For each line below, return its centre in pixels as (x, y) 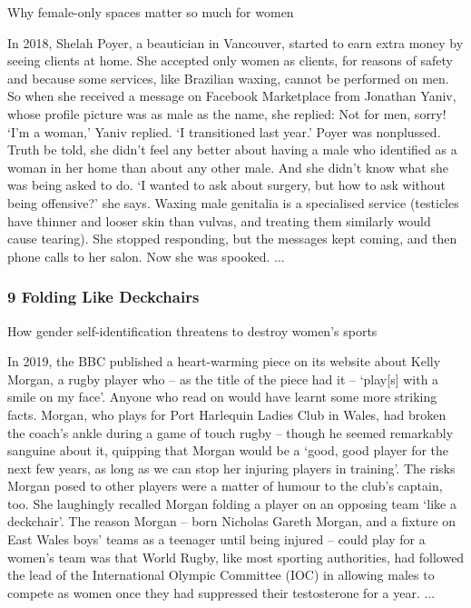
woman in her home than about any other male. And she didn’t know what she (228, 167)
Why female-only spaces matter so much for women (151, 12)
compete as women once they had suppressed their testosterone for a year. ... (221, 592)
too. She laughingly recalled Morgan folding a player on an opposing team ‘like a (232, 503)
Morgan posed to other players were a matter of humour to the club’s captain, (225, 486)
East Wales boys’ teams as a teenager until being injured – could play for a (216, 539)
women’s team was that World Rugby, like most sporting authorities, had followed (236, 557)
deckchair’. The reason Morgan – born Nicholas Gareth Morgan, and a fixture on (232, 521)
